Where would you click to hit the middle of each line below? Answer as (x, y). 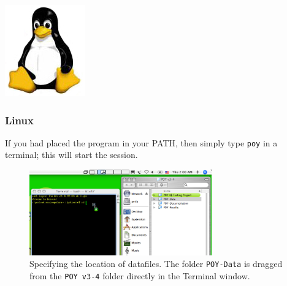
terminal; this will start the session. (71, 155)
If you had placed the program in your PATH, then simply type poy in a (141, 142)
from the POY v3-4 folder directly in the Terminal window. (140, 275)
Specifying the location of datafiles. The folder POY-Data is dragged (156, 264)
